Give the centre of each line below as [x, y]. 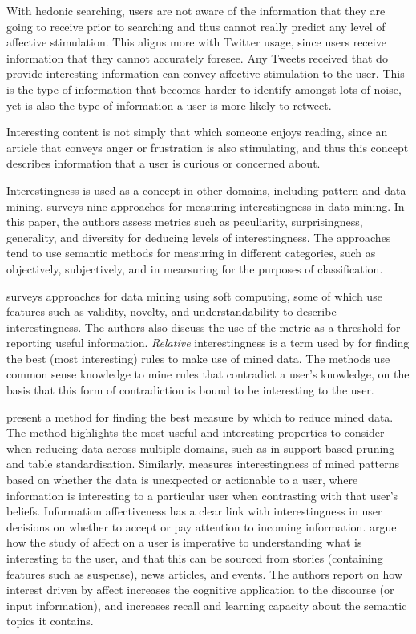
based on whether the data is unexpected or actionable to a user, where [182, 480]
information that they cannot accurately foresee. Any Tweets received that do [197, 57]
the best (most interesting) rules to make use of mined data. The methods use [198, 358]
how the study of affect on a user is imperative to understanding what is [184, 542]
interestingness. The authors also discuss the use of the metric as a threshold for [204, 327]
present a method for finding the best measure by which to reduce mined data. [200, 416]
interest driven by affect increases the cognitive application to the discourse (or [200, 590]
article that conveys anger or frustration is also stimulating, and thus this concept [208, 147]
